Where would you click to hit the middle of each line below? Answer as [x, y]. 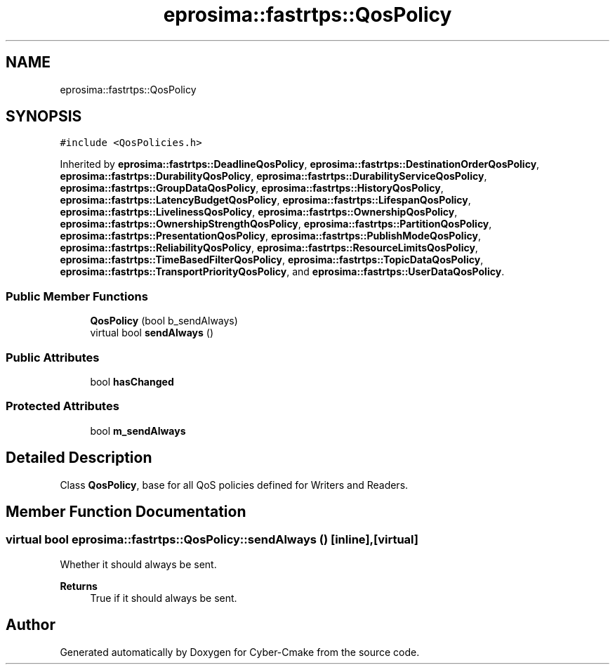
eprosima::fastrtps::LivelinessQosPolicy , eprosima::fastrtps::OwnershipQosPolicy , [259, 212]
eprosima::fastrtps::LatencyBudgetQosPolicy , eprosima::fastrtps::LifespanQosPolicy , [265, 200]
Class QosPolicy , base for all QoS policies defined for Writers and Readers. [234, 485]
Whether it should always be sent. [138, 564]
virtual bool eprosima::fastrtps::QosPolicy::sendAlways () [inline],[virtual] [212, 540]
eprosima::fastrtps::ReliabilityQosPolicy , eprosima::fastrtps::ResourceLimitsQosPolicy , [269, 248]
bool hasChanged [132, 381]
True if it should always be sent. [164, 598]
